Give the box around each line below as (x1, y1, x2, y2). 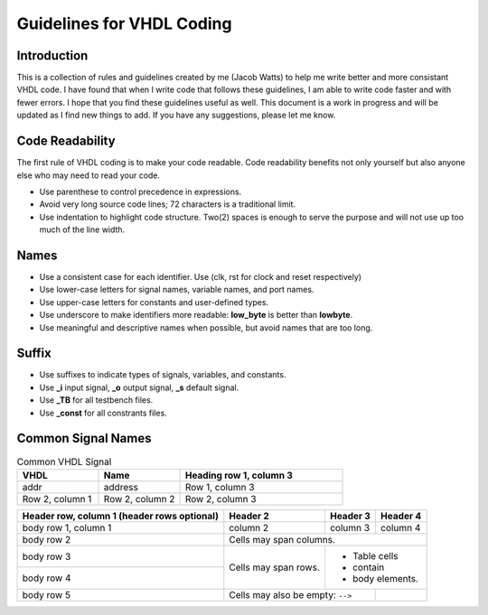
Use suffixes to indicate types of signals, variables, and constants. (39, 369, 286, 380)
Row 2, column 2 (103, 492, 175, 505)
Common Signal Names (16, 431, 152, 446)
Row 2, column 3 (184, 492, 257, 505)
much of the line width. (39, 224, 126, 235)
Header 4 (380, 509, 422, 522)
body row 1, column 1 (22, 521, 112, 534)
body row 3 (22, 550, 71, 563)
